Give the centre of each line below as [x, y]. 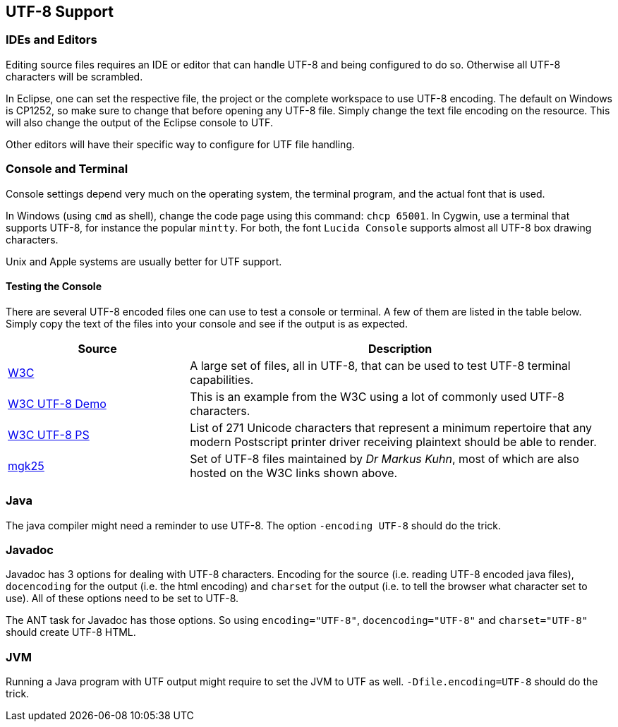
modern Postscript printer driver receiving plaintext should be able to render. [393, 441]
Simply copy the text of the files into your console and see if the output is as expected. [207, 323]
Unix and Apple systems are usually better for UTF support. [144, 261]
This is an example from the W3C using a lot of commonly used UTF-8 [377, 396]
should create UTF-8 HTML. [71, 632]
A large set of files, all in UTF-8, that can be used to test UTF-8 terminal [380, 365]
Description [400, 348]
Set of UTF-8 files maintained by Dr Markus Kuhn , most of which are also [384, 458]
